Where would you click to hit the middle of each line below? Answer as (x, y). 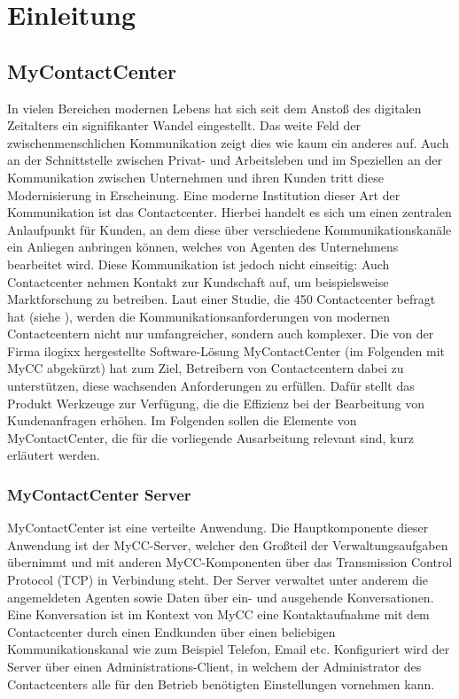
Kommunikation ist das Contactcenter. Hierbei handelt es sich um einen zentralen (229, 212)
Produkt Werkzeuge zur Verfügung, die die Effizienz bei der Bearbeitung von (216, 403)
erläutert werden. (54, 455)
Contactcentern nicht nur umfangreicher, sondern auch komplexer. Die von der (221, 334)
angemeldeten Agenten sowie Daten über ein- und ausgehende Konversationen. (221, 597)
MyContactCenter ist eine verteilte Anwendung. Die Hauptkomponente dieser (218, 528)
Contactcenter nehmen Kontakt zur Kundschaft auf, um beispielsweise (198, 281)
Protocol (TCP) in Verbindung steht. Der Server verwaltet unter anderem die (218, 580)
